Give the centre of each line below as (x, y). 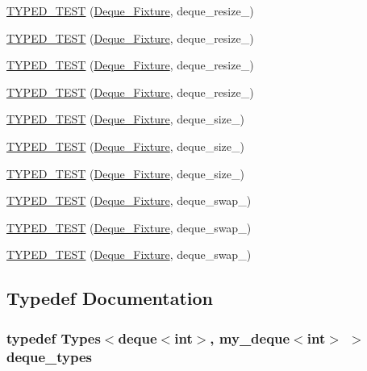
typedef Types (54, 338)
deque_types (50, 356)
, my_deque (250, 338)
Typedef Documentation (110, 298)
